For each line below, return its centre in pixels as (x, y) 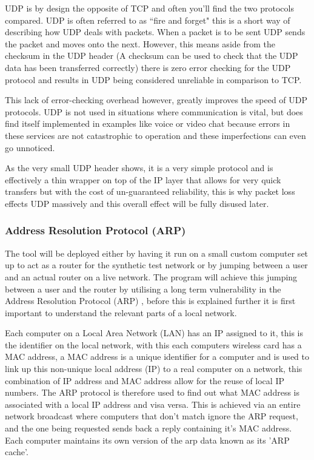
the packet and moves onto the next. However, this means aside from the (140, 43)
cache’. (17, 452)
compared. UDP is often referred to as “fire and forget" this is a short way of (148, 20)
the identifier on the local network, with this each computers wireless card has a (153, 344)
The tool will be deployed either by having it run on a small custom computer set (157, 253)
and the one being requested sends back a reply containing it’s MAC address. (149, 428)
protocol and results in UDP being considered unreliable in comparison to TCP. (153, 79)
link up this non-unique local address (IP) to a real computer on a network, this (154, 369)
